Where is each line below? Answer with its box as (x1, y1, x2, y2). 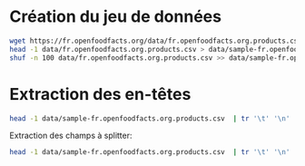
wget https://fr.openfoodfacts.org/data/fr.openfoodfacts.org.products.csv (9, 36, 302, 45)
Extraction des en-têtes (9, 83, 192, 104)
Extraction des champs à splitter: (9, 130, 133, 142)
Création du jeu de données (9, 6, 222, 27)
